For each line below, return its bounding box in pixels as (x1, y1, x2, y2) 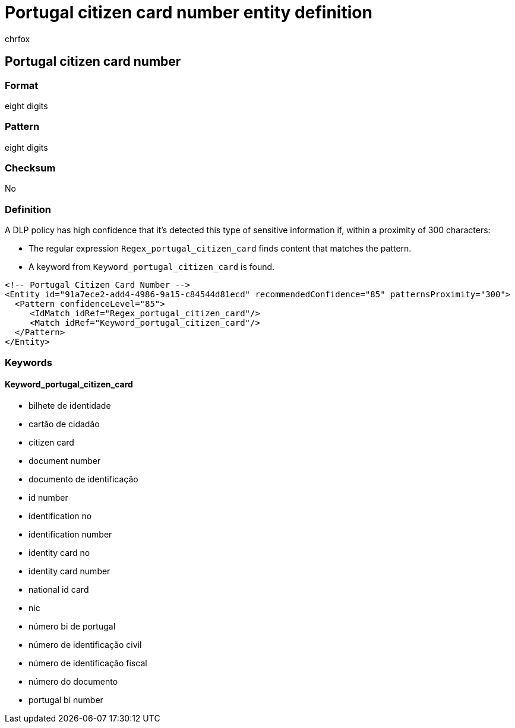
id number (29, 492, 68, 503)
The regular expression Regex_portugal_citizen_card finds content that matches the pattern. (29, 243, 412, 254)
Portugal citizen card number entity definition (5, 2, 372, 23)
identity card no (29, 547, 90, 558)
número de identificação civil (29, 639, 142, 650)
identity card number (29, 565, 110, 576)
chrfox (5, 33, 30, 44)
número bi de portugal (29, 621, 116, 631)
